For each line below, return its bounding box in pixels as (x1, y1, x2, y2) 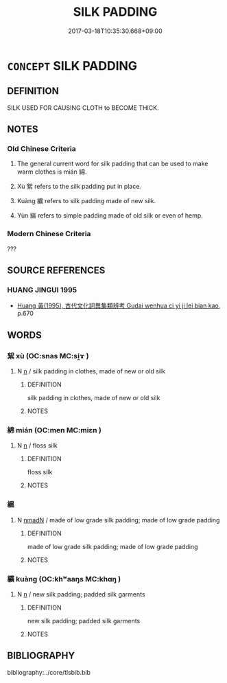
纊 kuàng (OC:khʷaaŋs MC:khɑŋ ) (7, 574, 121, 583)
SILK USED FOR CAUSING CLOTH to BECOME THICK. (7, 104, 159, 112)
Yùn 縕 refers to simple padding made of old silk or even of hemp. (16, 211, 204, 220)
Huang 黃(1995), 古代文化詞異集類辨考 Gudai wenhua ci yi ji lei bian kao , (16, 301, 221, 310)
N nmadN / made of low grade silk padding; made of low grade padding (16, 516, 220, 524)
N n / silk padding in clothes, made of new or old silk (16, 367, 166, 375)
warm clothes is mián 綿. (16, 167, 87, 176)
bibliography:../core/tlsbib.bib (7, 668, 91, 676)
